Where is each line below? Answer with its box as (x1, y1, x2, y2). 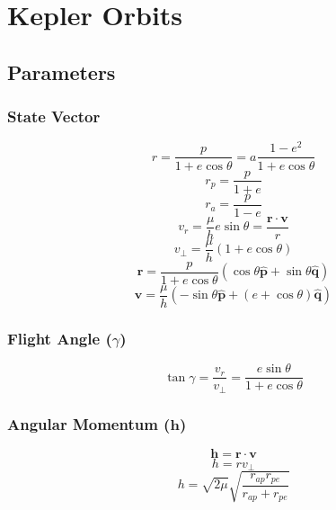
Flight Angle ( (7, 327, 112, 349)
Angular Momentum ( (7, 412, 171, 434)
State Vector (7, 105, 101, 128)
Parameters (7, 58, 116, 85)
